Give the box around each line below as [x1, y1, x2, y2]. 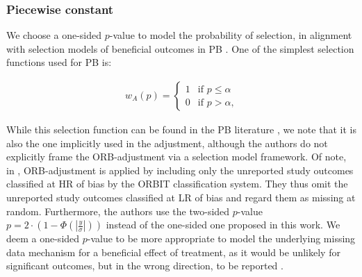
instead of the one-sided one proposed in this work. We [106, 217, 340, 232]
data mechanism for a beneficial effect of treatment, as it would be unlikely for [6, 244, 340, 259]
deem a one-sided [6, 231, 80, 246]
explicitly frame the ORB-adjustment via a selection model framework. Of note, [6, 149, 347, 164]
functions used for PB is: [6, 55, 112, 69]
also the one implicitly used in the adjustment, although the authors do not [6, 135, 328, 150]
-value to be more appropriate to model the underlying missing [87, 231, 356, 246]
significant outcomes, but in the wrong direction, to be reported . [6, 258, 283, 273]
